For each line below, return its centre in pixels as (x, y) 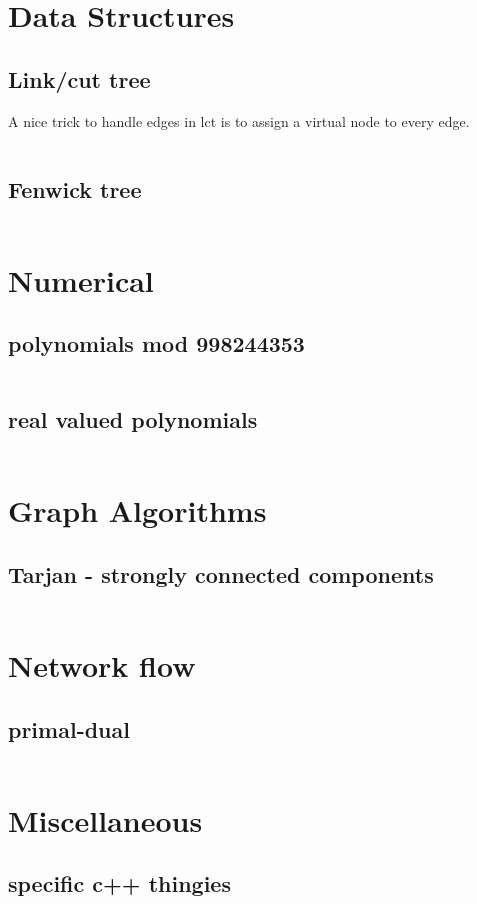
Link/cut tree (79, 78)
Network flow (102, 664)
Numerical (81, 279)
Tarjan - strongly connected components (221, 573)
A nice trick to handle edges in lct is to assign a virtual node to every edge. (239, 120)
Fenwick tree (75, 188)
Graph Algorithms (137, 510)
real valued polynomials (133, 419)
